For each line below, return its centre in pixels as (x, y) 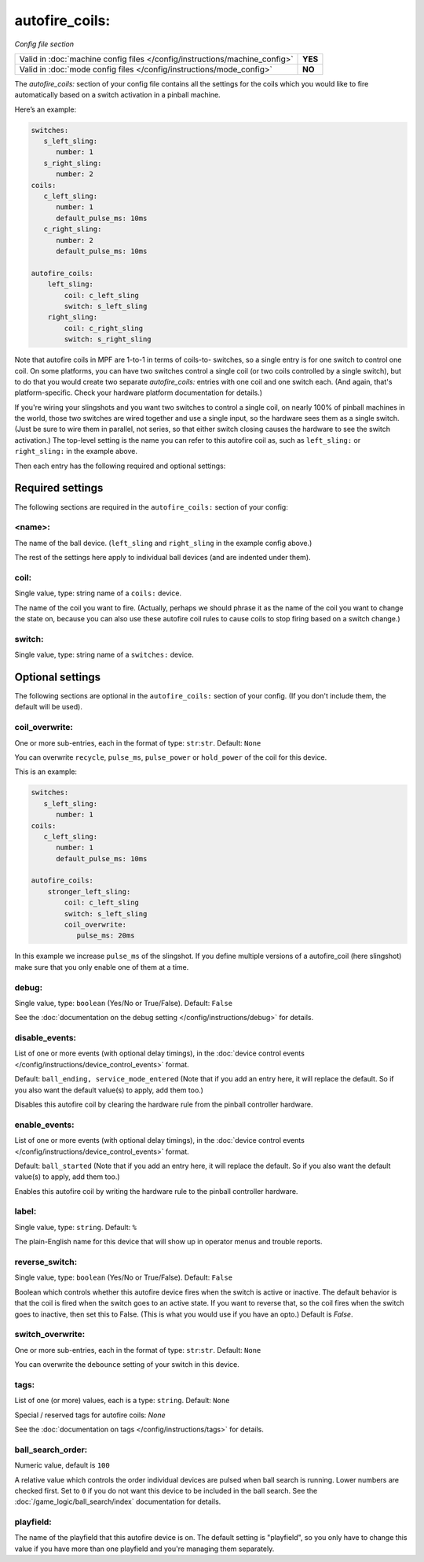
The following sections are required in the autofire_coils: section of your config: (151, 507)
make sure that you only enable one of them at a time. (102, 967)
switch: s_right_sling (108, 339)
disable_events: (46, 1038)
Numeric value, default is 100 (62, 1465)
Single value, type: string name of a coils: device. (98, 593)
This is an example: (46, 772)
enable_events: (44, 1125)
